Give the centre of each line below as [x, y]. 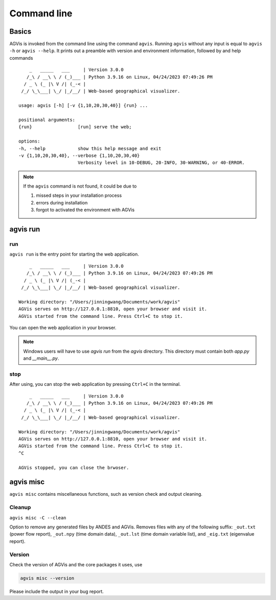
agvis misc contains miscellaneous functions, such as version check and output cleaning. [106, 494]
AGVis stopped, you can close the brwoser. [74, 467]
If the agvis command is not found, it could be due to [80, 186]
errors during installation [62, 202]
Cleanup [20, 507]
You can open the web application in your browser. [63, 328]
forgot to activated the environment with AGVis [85, 210]
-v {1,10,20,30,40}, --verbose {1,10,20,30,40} [79, 155]
